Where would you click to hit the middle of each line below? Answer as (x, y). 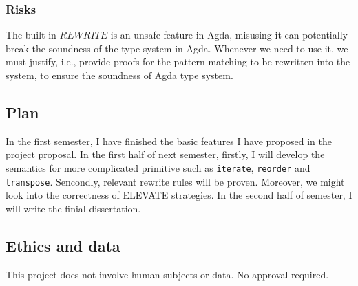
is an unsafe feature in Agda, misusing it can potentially (229, 35)
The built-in (31, 35)
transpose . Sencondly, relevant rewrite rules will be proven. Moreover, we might (175, 181)
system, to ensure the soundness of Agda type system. (119, 75)
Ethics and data (63, 245)
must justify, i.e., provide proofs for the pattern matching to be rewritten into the (178, 62)
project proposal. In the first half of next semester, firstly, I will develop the (165, 154)
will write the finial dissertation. (73, 208)
